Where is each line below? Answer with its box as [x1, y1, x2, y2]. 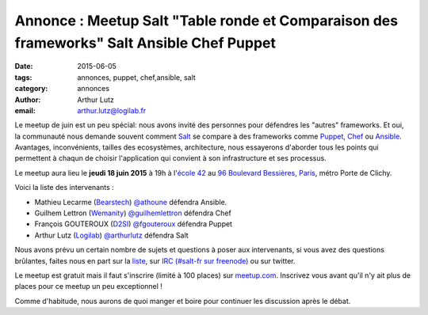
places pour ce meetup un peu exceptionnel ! [14, 282, 162, 291]
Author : [14, 95, 41, 104]
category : [14, 84, 48, 93]
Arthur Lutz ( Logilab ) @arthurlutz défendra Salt [34, 230, 189, 240]
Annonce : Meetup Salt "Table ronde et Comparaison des [14, 12, 399, 29]
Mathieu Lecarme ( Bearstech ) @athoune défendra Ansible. [34, 197, 227, 207]
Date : [14, 62, 33, 71]
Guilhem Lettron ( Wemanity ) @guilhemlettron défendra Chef [34, 208, 231, 218]
